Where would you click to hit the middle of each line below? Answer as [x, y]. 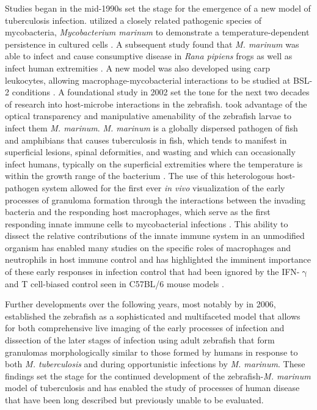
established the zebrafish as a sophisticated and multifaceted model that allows [153, 316]
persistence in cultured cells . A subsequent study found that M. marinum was [152, 44]
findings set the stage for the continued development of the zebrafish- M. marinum [158, 375]
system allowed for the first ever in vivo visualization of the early [163, 187]
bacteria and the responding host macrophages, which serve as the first [138, 212]
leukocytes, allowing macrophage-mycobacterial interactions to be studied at [148, 80]
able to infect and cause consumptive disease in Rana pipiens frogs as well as [149, 56]
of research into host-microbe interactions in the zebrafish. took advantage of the [156, 104]
